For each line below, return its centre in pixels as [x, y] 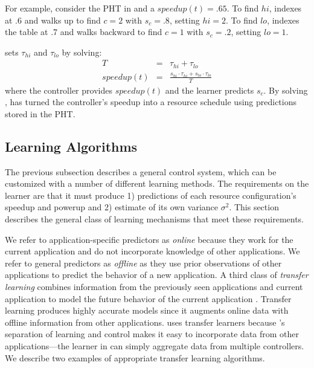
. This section [254, 207]
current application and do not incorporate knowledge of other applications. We [152, 251]
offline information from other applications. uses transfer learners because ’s [145, 322]
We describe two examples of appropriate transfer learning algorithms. [135, 357]
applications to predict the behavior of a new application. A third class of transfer [157, 275]
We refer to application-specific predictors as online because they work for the [149, 239]
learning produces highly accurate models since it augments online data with [147, 310]
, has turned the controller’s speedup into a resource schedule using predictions [151, 102]
